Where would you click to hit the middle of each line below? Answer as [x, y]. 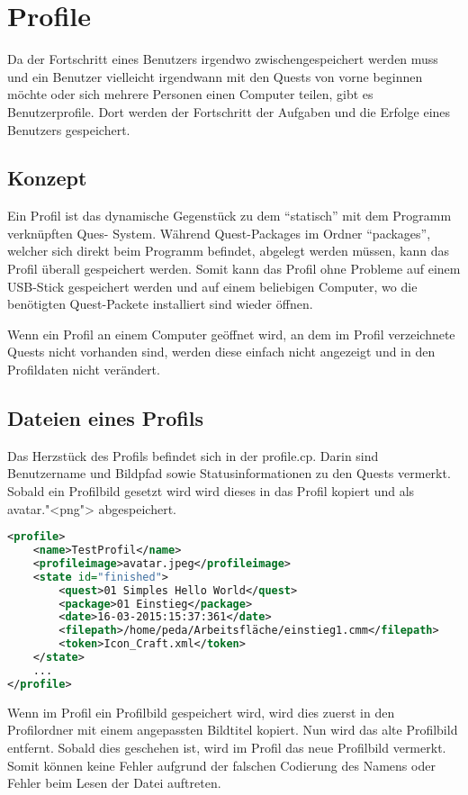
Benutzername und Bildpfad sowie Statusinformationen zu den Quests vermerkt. [229, 473]
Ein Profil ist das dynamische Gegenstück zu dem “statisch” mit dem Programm [229, 216]
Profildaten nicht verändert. [84, 370]
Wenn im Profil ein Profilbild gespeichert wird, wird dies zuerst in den [201, 712]
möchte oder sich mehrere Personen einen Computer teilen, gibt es [190, 94]
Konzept [47, 178]
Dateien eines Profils [105, 418]
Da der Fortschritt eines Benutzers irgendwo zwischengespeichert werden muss [223, 59]
